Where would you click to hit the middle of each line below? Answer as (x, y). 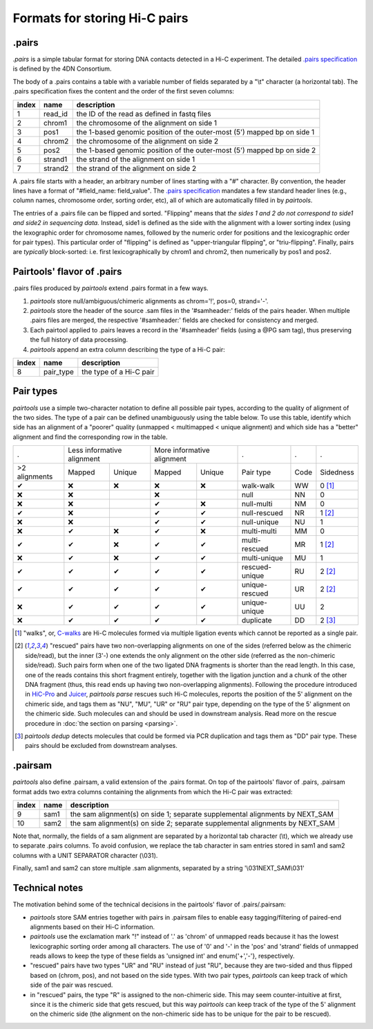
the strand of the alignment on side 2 (136, 168)
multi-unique (262, 558)
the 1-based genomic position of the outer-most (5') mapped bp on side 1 (195, 132)
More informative (182, 450)
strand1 (56, 159)
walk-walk (259, 486)
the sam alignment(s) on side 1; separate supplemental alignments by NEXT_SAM (202, 814)
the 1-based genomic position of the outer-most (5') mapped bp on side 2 (196, 150)
